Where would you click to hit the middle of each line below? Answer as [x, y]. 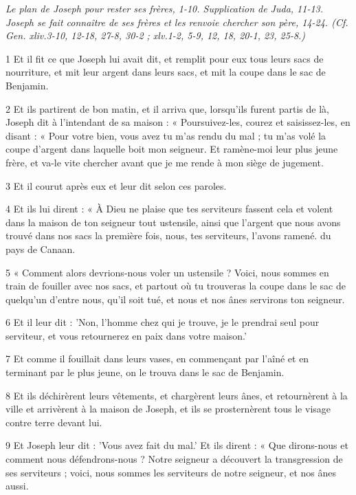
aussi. [17, 486]
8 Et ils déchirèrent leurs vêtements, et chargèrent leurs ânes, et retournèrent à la [177, 395]
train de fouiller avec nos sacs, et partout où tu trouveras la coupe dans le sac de [176, 286]
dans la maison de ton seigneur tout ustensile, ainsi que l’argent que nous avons [173, 222]
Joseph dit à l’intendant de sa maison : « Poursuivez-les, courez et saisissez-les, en [178, 122]
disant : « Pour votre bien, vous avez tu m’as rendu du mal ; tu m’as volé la [166, 135]
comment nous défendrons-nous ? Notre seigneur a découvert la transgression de [174, 459]
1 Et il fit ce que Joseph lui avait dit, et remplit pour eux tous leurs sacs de [165, 58]
